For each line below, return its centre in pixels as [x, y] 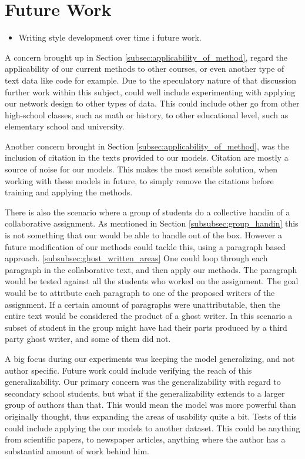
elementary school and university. [65, 126]
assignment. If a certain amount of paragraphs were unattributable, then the [143, 304]
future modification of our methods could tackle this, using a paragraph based [145, 246]
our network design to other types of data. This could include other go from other [152, 103]
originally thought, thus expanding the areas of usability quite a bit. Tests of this [151, 416]
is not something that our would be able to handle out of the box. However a [143, 235]
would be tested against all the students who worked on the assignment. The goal [152, 281]
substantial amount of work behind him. [77, 450]
